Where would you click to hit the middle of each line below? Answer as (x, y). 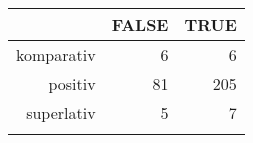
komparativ (56, 54)
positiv (72, 83)
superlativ (61, 112)
